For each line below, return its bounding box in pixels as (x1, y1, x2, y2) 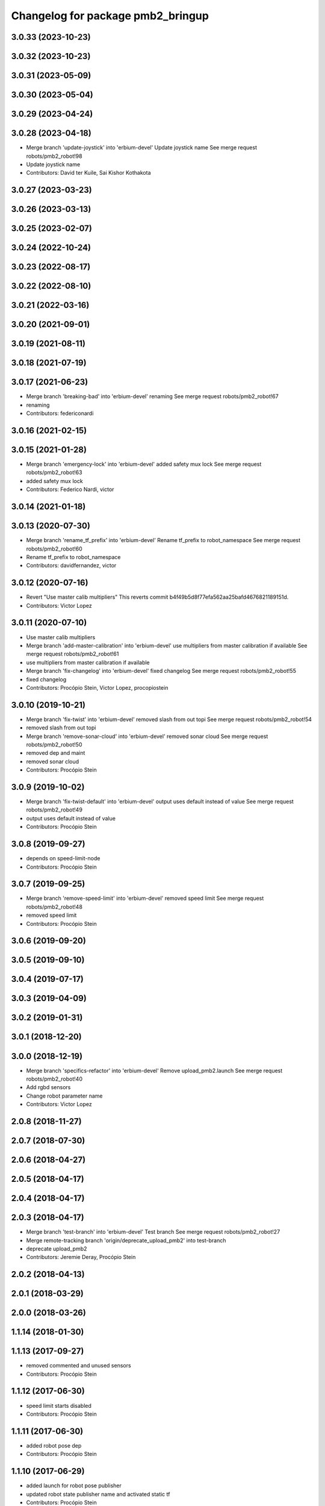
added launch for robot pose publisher (26, 1482, 122, 1489)
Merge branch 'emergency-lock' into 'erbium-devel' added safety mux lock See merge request (26, 461, 262, 468)
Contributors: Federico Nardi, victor (26, 486, 114, 493)
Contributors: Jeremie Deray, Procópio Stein (26, 1254, 136, 1261)
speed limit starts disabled (26, 1402, 91, 1409)
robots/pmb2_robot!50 (26, 741, 82, 748)
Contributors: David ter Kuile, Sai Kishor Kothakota (26, 169, 151, 177)
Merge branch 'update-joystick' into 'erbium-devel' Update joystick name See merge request (26, 144, 257, 151)
